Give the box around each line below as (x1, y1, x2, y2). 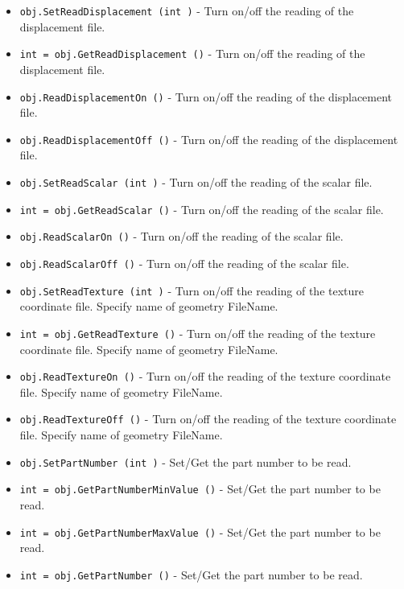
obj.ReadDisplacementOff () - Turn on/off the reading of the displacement (19, 130, 398, 147)
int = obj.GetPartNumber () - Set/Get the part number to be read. (19, 566, 363, 583)
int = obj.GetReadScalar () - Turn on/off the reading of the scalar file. (19, 200, 384, 217)
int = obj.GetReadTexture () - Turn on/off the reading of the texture (19, 324, 376, 341)
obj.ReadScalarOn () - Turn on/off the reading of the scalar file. (19, 228, 344, 245)
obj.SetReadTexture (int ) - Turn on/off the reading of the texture (19, 282, 365, 299)
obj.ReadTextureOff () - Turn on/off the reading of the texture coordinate (19, 410, 397, 427)
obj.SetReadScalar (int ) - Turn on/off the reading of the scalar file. (19, 174, 373, 190)
